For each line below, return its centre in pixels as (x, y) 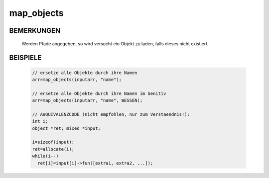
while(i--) (45, 156)
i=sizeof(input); (53, 142)
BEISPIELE (25, 58)
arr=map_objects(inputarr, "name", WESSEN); (87, 100)
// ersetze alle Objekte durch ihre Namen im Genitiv (99, 93)
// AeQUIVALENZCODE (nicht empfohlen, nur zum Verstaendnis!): (111, 114)
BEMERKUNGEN (35, 31)
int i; (40, 121)
